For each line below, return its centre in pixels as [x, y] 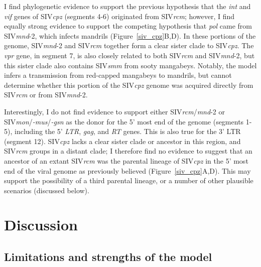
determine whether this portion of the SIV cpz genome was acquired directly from [129, 85]
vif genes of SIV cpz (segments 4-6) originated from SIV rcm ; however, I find [119, 16]
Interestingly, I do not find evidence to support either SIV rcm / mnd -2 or [114, 111]
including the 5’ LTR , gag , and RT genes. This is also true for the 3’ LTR [127, 131]
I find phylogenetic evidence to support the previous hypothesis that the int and [127, 6]
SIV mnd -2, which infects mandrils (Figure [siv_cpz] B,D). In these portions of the [130, 35]
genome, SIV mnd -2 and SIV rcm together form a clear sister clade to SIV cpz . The [129, 45]
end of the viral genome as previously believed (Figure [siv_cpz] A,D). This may [127, 170]
